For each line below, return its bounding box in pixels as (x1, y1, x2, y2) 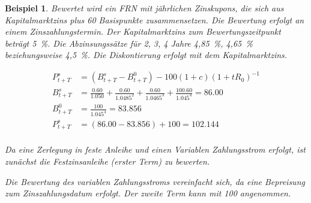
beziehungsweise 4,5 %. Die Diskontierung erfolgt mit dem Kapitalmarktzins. (5, 49, 288, 61)
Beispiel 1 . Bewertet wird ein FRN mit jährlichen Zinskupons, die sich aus (5, 2, 284, 14)
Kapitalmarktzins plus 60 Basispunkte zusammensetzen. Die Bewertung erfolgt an (5, 13, 304, 26)
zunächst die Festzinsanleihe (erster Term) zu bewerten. (5, 154, 210, 167)
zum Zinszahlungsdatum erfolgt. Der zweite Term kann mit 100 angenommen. (5, 187, 291, 199)
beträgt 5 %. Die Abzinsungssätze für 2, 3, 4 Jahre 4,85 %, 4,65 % (5, 37, 253, 49)
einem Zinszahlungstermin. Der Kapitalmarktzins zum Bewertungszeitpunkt (5, 25, 281, 38)
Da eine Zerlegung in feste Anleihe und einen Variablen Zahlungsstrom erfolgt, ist (5, 143, 306, 156)
